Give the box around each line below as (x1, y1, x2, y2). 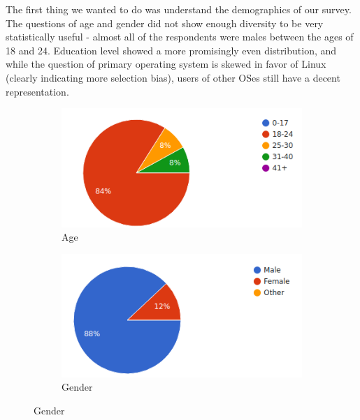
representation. (6, 84, 69, 98)
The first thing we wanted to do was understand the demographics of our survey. (6, 2, 352, 16)
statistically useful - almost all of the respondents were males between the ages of (6, 29, 354, 44)
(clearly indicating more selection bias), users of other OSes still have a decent (6, 70, 340, 84)
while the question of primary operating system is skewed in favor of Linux (6, 57, 326, 71)
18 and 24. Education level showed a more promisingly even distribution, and (6, 43, 337, 57)
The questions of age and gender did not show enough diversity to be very (6, 15, 324, 30)
